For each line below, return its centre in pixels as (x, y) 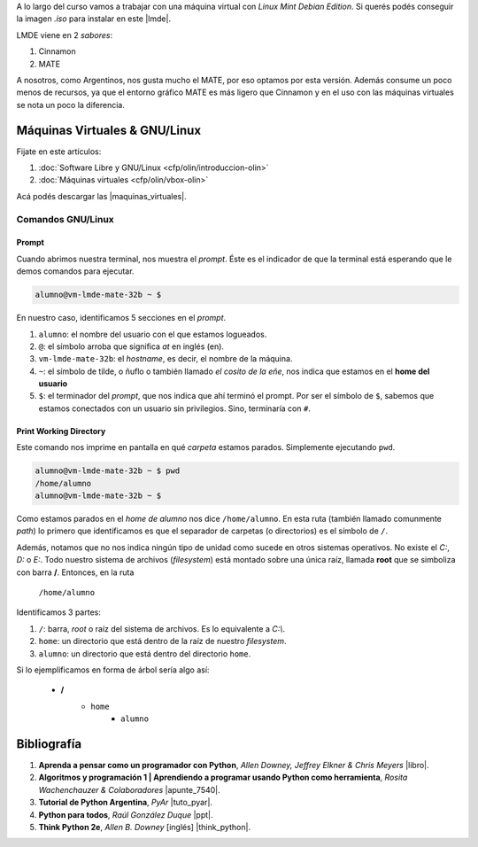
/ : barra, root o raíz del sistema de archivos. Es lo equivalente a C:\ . (162, 628)
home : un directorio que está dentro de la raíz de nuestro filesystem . (162, 641)
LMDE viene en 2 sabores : (65, 35)
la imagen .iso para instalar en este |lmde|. (94, 19)
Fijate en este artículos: (59, 152)
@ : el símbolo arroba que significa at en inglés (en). (131, 346)
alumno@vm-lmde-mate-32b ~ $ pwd (108, 471)
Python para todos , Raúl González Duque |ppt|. (126, 814)
